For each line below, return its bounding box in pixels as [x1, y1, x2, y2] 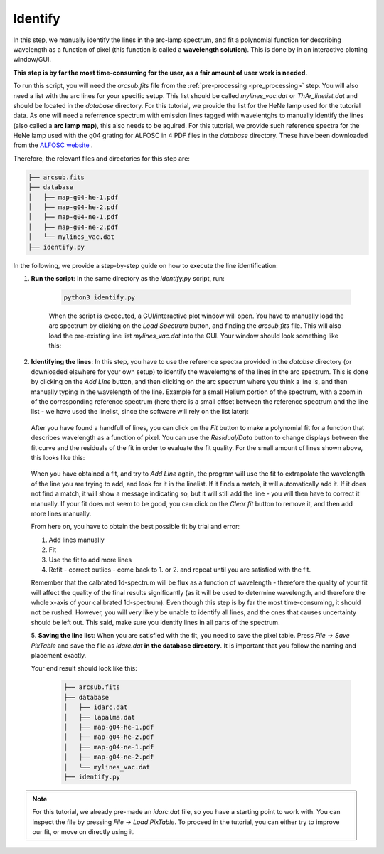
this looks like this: [31, 453, 85, 461]
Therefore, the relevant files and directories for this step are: [13, 154, 190, 163]
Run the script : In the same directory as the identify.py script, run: [31, 274, 225, 282]
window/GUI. [13, 55, 51, 64]
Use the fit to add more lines [48, 555, 132, 564]
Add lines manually [48, 535, 105, 544]
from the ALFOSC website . [13, 141, 93, 149]
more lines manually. [31, 509, 92, 518]
